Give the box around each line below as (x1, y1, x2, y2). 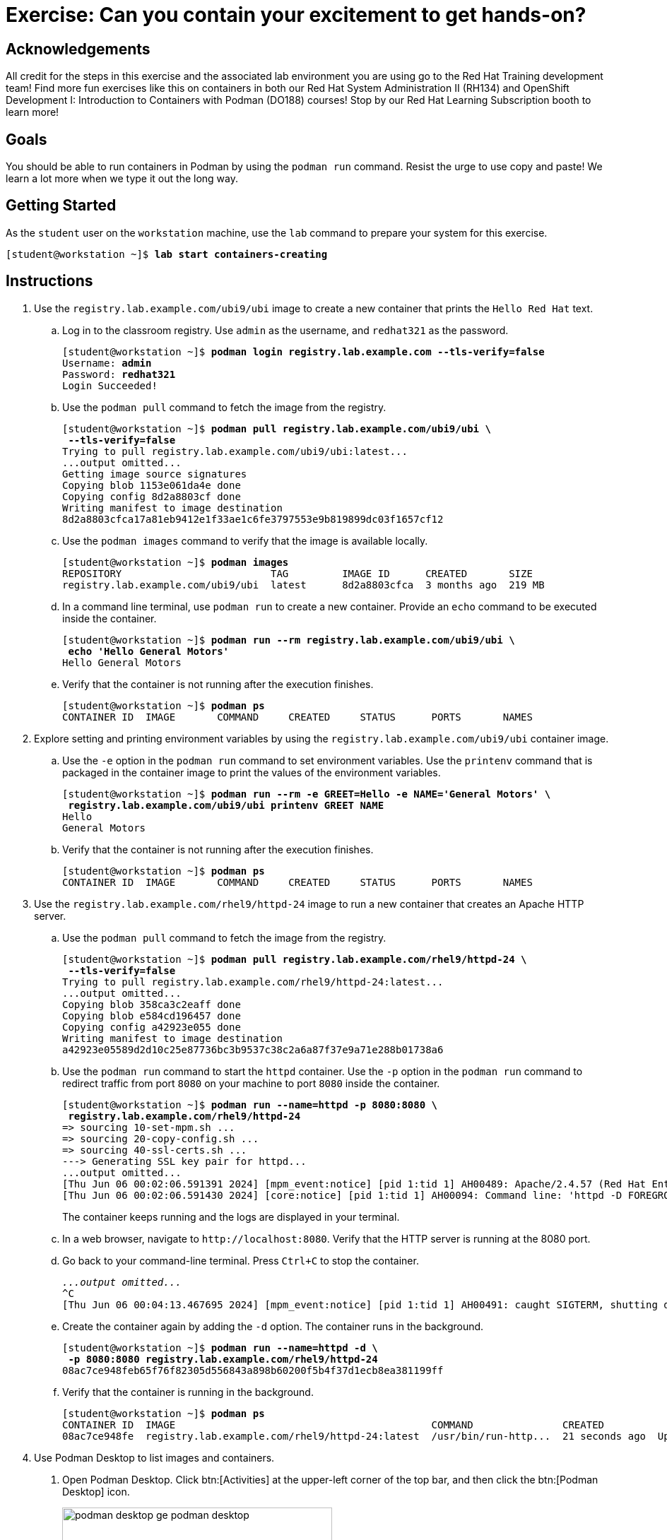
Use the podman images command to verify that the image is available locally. (62, 534, 428, 547)
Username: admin (62, 357, 152, 369)
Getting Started (6, 196, 117, 215)
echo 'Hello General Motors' (68, 645, 230, 657)
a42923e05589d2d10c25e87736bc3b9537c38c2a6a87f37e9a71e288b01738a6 (62, 1043, 444, 1055)
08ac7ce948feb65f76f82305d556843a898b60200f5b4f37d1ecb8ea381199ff (62, 1364, 444, 1376)
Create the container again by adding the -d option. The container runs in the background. (62, 1320, 484, 1332)
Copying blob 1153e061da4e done (62, 479, 241, 491)
